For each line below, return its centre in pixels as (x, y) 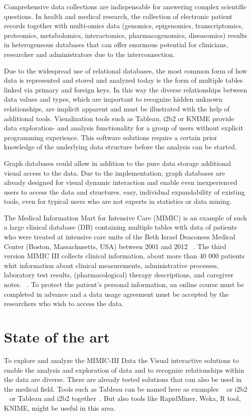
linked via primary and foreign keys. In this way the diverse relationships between (126, 89)
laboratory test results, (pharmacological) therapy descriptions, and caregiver (119, 275)
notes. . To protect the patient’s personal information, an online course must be (124, 284)
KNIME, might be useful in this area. (60, 407)
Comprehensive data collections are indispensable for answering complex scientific (125, 6)
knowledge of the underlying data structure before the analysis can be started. (120, 147)
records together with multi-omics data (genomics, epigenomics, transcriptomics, (124, 26)
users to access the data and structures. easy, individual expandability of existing (125, 191)
